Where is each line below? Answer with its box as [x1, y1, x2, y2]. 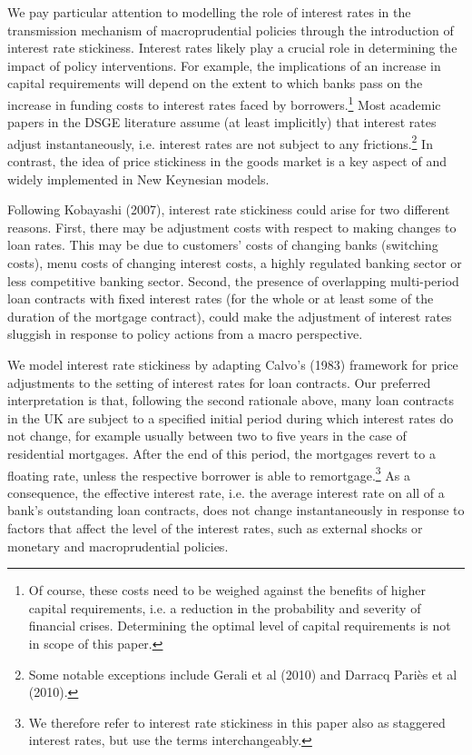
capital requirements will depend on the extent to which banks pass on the [7, 74, 423, 93]
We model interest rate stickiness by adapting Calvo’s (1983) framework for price [7, 355, 458, 373]
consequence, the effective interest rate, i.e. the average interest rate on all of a [7, 482, 445, 502]
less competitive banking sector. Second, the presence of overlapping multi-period [7, 271, 459, 290]
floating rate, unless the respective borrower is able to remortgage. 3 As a [7, 462, 410, 484]
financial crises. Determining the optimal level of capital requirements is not [28, 616, 451, 635]
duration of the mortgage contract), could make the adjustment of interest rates [7, 306, 452, 325]
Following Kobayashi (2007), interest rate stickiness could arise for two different [7, 200, 450, 219]
